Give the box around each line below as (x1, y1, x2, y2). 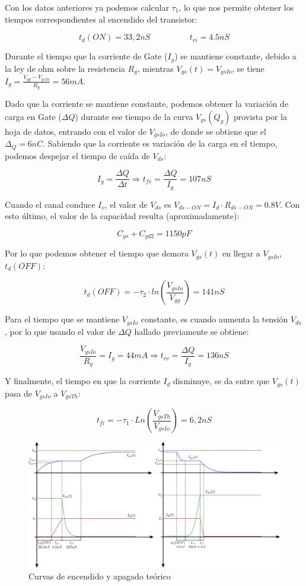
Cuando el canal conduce (5, 198, 95, 210)
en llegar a (222, 247, 260, 259)
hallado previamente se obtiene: (134, 325, 249, 337)
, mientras (137, 62, 174, 74)
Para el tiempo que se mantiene (5, 313, 120, 325)
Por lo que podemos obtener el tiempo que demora (5, 247, 189, 259)
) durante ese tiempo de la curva (75, 110, 193, 122)
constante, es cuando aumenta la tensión (141, 313, 288, 325)
